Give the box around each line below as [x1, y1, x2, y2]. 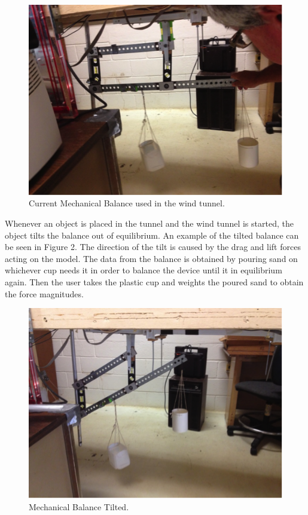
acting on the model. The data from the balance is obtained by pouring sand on [5, 252, 298, 264]
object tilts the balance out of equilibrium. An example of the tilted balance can [5, 228, 299, 241]
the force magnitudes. [5, 287, 84, 300]
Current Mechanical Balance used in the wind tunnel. [29, 197, 225, 209]
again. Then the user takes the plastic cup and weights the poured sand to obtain [5, 275, 304, 288]
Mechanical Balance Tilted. [29, 500, 129, 513]
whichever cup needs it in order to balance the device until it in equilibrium [5, 264, 282, 276]
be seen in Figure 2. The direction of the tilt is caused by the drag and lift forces [5, 240, 301, 253]
